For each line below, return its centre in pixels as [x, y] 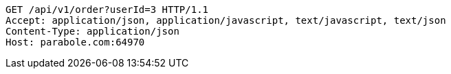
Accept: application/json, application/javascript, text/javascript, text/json [226, 20]
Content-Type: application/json [92, 31]
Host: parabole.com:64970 [75, 42]
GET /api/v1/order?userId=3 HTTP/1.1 [107, 10]
